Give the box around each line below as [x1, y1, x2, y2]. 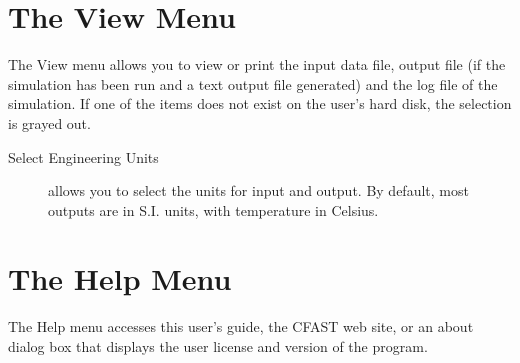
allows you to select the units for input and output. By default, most [48, 180, 469, 201]
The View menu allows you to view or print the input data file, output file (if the [8, 54, 506, 75]
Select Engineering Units [8, 146, 159, 167]
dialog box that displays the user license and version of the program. [8, 336, 428, 356]
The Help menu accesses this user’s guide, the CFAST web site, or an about [8, 316, 474, 337]
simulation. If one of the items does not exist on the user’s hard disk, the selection [8, 93, 512, 114]
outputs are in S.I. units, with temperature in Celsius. [48, 199, 379, 220]
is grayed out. [8, 112, 91, 133]
